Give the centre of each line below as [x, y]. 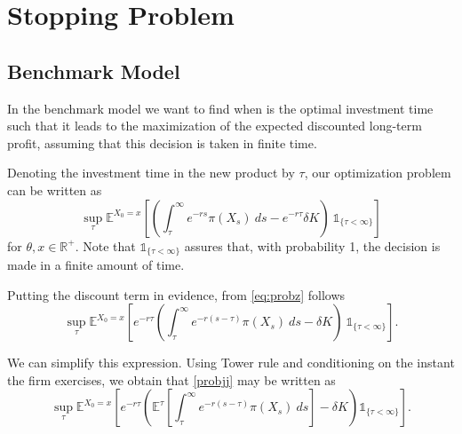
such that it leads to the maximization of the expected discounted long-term [215, 126]
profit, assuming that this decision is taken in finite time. [162, 142]
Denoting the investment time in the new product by [151, 173]
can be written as [55, 189]
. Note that [105, 245]
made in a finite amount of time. [96, 264]
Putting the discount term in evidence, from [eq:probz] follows [176, 294]
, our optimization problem [378, 173]
